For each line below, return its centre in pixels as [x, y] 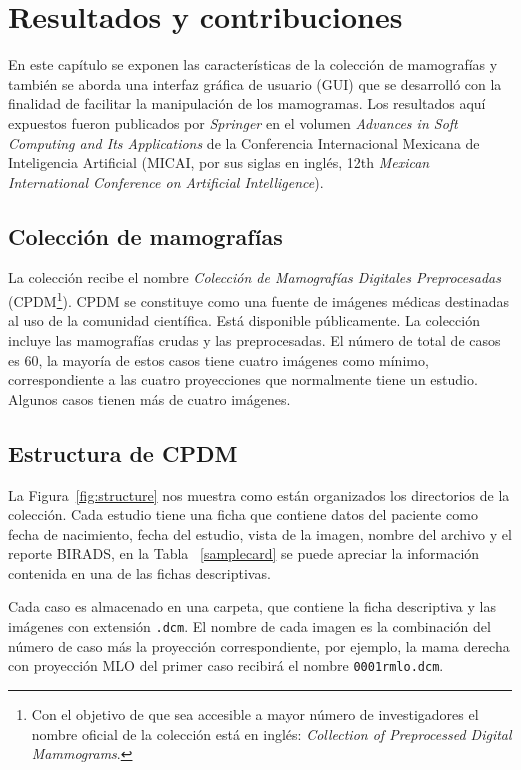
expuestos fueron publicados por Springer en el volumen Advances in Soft [233, 122]
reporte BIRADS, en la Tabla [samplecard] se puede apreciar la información [244, 553]
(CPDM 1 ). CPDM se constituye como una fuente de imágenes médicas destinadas [258, 299]
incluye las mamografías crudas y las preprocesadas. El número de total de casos [254, 339]
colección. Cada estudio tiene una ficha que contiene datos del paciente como [243, 514]
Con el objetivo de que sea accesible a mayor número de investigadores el [255, 713]
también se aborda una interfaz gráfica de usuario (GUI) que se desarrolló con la [255, 83]
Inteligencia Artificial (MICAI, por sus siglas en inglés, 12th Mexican [219, 162]
